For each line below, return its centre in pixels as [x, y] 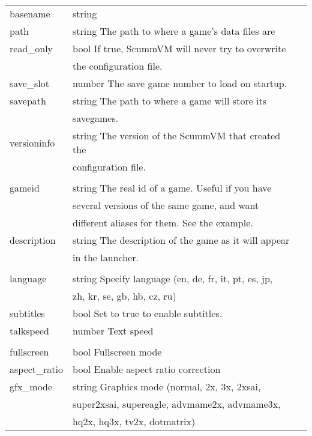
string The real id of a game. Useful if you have [172, 188]
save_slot [29, 83]
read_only [31, 48]
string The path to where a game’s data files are [174, 31]
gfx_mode [31, 386]
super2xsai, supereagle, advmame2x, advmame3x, [177, 404]
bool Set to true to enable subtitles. [148, 313]
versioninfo [32, 142]
